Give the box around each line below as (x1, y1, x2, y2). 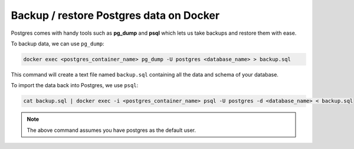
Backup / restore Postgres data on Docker (11, 9, 220, 22)
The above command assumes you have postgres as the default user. (27, 127, 196, 134)
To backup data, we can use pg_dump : (11, 40, 104, 47)
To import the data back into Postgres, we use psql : (11, 82, 139, 89)
